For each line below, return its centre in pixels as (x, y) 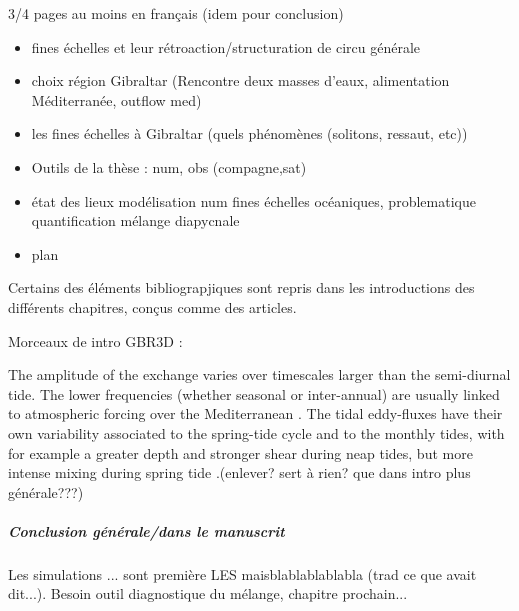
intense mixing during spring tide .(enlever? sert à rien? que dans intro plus (239, 472)
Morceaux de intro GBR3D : (95, 340)
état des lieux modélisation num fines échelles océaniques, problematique (253, 200)
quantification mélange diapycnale (135, 220)
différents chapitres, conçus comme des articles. (152, 306)
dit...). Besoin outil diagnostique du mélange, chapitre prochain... (208, 593)
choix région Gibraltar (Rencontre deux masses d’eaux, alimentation (240, 80)
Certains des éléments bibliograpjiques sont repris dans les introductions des (241, 287)
